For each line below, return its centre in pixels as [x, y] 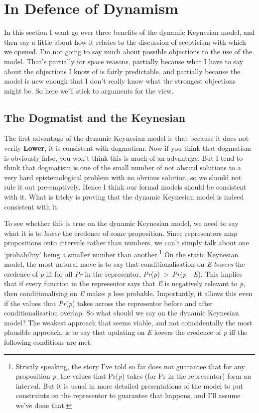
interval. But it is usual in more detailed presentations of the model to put [129, 385]
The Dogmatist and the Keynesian [95, 117]
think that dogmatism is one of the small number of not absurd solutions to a [123, 167]
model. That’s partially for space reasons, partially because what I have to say [124, 61]
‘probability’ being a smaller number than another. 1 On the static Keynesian [121, 254]
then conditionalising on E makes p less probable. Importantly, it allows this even [128, 293]
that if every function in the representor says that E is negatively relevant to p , [125, 283]
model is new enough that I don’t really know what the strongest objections [120, 81]
